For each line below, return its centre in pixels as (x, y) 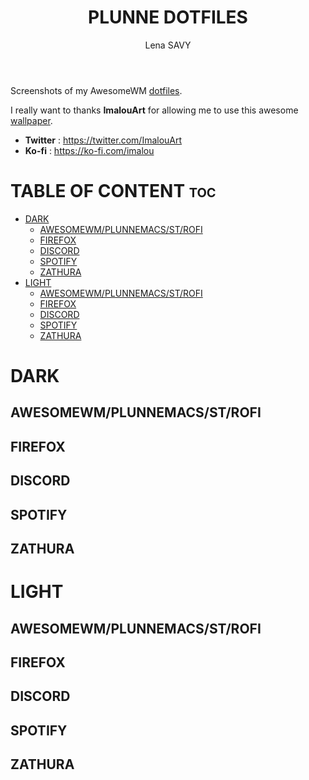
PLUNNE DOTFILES (168, 17)
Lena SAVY (168, 45)
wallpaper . (31, 120)
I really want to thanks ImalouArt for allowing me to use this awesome (154, 110)
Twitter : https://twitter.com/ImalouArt (103, 140)
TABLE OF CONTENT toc (113, 191)
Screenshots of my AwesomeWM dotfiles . (96, 90)
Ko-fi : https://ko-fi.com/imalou (89, 150)
